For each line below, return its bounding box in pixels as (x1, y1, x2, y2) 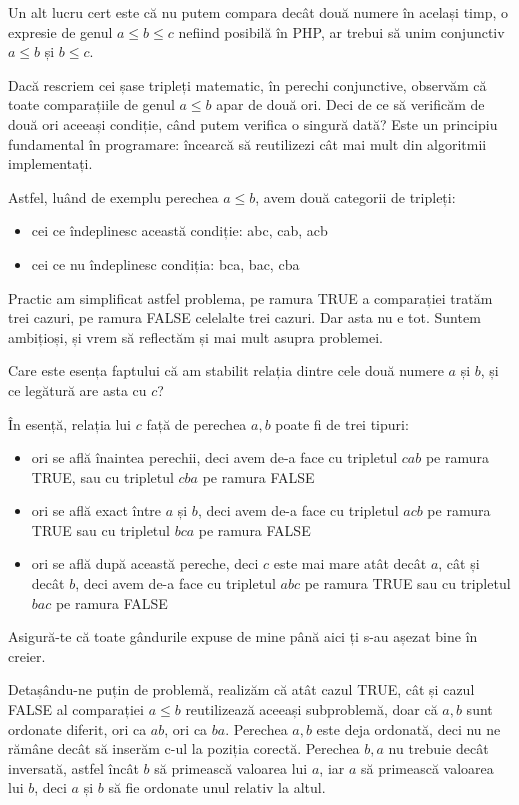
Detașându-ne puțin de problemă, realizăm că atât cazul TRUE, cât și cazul (8, 679, 475, 700)
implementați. (8, 153, 93, 174)
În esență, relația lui (8, 413, 132, 434)
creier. (8, 645, 46, 666)
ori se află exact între (31, 500, 162, 521)
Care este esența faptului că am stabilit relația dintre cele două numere (8, 360, 444, 381)
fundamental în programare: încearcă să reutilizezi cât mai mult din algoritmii (8, 133, 487, 154)
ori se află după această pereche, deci (31, 553, 259, 574)
